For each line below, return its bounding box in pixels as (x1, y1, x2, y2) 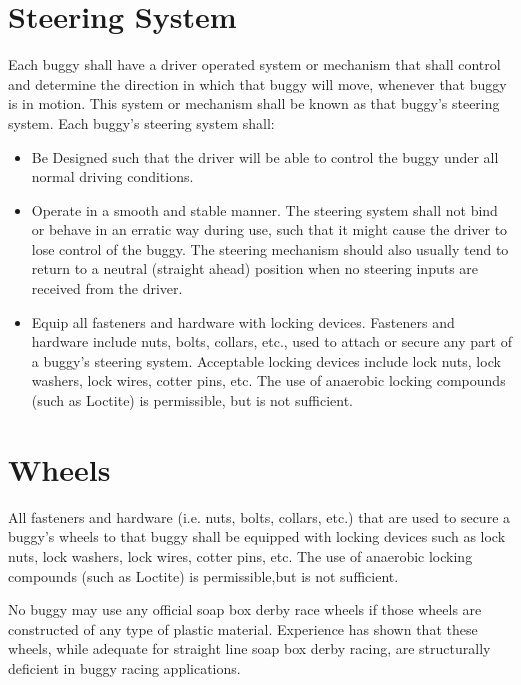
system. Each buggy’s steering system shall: (8, 112, 275, 133)
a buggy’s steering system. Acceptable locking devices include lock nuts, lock (31, 350, 501, 371)
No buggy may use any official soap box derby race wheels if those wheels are (8, 599, 482, 620)
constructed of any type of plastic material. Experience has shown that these (8, 618, 478, 639)
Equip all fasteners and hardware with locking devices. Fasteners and (31, 311, 455, 332)
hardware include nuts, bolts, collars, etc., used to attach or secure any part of (31, 331, 512, 352)
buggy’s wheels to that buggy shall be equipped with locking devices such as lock (8, 526, 506, 547)
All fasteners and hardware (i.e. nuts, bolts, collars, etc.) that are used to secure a (8, 506, 511, 527)
